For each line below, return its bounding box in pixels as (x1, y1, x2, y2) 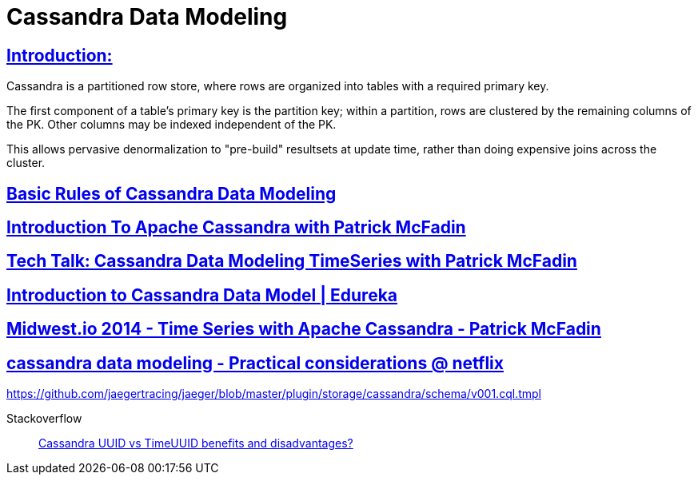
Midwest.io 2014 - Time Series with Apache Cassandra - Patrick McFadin (6, 319, 601, 340)
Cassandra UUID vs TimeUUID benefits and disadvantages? (38, 436, 353, 451)
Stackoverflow (6, 411, 82, 426)
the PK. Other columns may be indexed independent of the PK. (6, 117, 337, 132)
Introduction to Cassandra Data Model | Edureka (6, 284, 398, 305)
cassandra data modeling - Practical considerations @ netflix (6, 352, 504, 373)
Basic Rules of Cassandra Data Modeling (6, 183, 337, 204)
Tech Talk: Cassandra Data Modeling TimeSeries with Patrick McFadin (6, 251, 577, 272)
